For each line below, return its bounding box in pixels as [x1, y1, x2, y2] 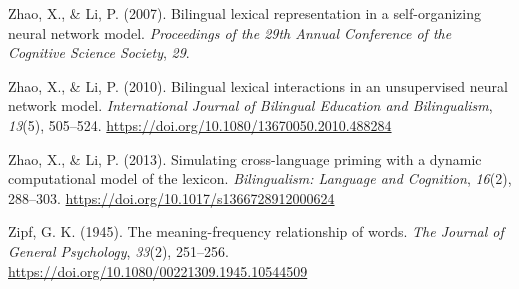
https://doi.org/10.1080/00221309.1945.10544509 [8, 260, 308, 281]
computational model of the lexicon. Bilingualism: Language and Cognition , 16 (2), [8, 168, 512, 189]
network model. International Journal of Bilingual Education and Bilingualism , [8, 95, 493, 116]
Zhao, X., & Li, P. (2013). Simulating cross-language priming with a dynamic [8, 148, 482, 169]
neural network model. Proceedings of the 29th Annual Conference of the [8, 22, 452, 43]
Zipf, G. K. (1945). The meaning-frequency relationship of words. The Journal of [8, 221, 504, 242]
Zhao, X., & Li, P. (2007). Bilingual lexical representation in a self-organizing [8, 3, 482, 23]
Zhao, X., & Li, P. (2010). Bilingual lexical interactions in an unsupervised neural [8, 75, 508, 96]
